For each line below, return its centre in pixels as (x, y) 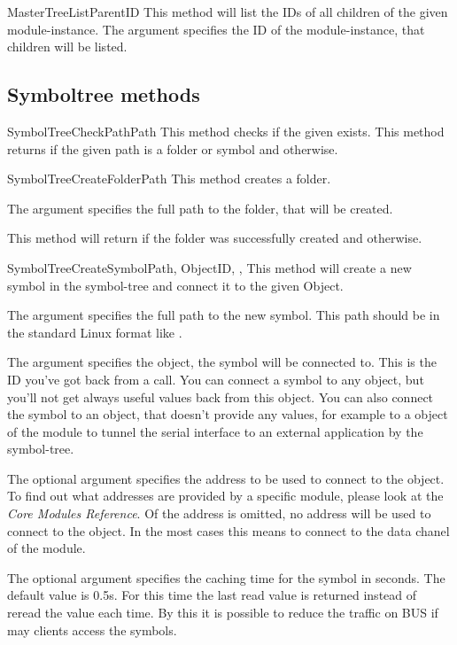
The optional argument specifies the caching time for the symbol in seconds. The (226, 577)
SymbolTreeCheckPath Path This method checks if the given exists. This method (226, 131)
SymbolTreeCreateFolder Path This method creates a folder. (169, 179)
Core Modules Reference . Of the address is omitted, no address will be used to (219, 513)
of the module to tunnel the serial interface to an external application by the (215, 431)
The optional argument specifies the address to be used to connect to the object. (226, 478)
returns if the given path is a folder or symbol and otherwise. (173, 148)
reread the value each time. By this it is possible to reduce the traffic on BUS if (223, 613)
